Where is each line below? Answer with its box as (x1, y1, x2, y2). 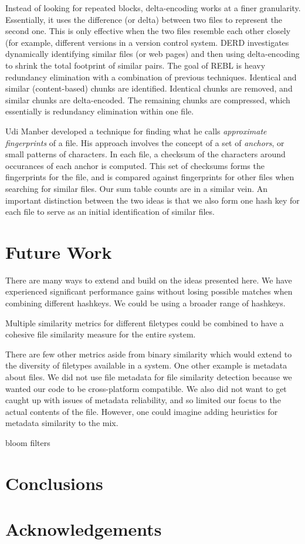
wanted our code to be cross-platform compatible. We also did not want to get (5, 382, 287, 394)
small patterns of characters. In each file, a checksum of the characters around (5, 148, 286, 160)
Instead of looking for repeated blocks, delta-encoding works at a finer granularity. (5, 2, 301, 13)
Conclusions (5, 471, 103, 495)
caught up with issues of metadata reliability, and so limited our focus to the (5, 394, 281, 406)
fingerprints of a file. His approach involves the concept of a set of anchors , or (5, 136, 284, 148)
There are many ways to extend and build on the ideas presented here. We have (5, 273, 292, 286)
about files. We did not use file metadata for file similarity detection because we (5, 370, 292, 383)
